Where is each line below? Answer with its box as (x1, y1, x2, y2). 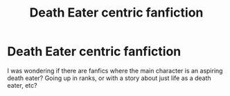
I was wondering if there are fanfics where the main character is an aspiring (7, 66, 223, 75)
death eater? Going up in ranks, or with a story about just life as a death (7, 74, 211, 82)
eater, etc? (7, 81, 37, 89)
